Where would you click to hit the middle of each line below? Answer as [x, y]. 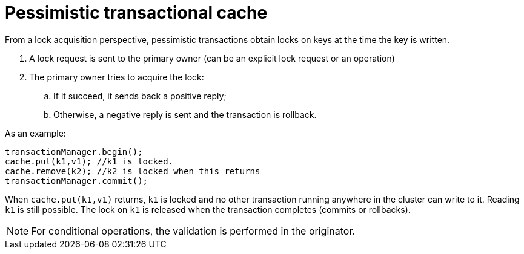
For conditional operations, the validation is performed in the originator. [193, 231]
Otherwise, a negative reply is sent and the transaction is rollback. [185, 114]
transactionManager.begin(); [74, 151]
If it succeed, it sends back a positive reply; [140, 96]
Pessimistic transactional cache [136, 13]
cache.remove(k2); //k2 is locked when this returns [133, 171]
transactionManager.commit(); [77, 181]
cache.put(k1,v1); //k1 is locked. [89, 161]
